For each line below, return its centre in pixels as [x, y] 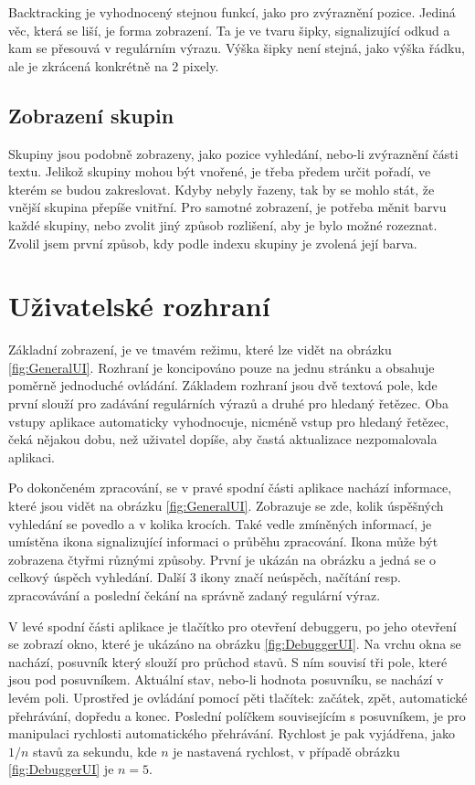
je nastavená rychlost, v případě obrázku [286, 751]
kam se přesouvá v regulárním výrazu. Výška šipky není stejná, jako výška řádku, [237, 48]
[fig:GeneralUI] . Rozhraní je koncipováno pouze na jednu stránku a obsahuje [222, 367]
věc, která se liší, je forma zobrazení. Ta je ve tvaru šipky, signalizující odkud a [229, 30]
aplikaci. [32, 456]
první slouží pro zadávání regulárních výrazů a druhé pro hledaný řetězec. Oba [228, 403]
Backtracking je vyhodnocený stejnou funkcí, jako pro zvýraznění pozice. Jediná [232, 12]
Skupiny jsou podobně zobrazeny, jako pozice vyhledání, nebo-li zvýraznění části [233, 153]
